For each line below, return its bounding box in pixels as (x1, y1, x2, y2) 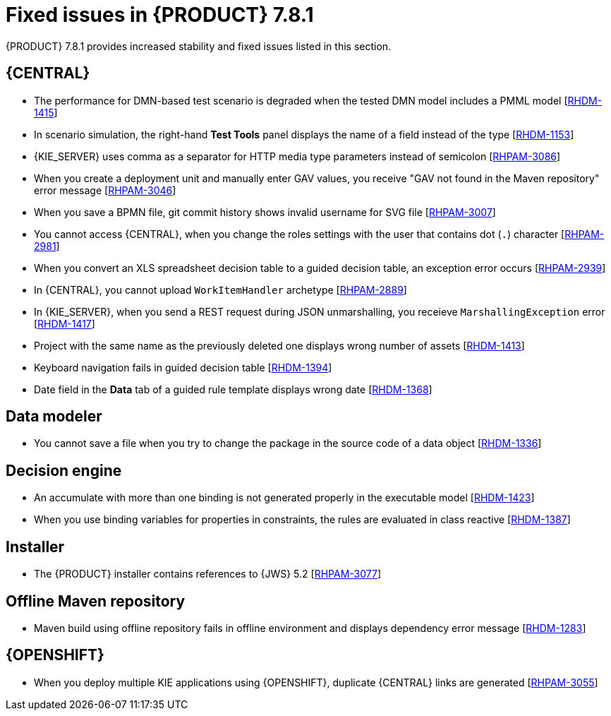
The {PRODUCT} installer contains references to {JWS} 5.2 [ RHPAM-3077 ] (34, 568, 382, 580)
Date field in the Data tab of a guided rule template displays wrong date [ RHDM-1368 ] (34, 383, 432, 395)
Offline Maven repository (6, 592, 186, 610)
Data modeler (6, 407, 102, 426)
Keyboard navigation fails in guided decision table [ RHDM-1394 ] (34, 361, 332, 374)
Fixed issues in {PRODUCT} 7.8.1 (6, 3, 314, 27)
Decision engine (6, 461, 122, 479)
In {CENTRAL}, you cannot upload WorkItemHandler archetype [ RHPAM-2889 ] (34, 283, 407, 296)
